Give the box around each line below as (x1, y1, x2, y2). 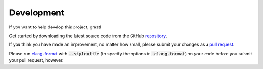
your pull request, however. (9, 57, 64, 63)
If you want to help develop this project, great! (9, 24, 102, 30)
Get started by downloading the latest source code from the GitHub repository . (9, 33, 167, 39)
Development (9, 7, 65, 18)
